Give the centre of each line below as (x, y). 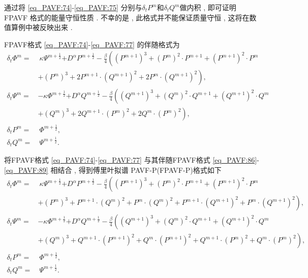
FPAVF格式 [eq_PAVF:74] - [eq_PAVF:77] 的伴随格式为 (92, 44)
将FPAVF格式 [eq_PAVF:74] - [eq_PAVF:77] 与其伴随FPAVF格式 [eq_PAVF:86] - (132, 160)
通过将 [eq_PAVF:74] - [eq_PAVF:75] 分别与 (73, 7)
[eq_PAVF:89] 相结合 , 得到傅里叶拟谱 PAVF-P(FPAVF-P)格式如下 (113, 169)
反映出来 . (56, 27)
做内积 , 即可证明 (208, 7)
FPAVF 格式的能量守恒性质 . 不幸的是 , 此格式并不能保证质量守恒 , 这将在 (127, 17)
